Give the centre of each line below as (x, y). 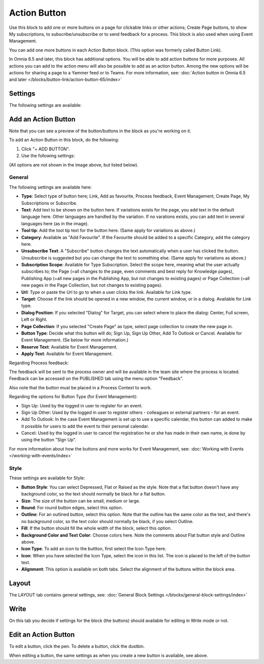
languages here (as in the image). (55, 223)
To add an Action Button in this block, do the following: (64, 140)
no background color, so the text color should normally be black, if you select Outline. (108, 521)
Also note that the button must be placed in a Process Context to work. (80, 387)
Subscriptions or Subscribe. (49, 203)
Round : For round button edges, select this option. (72, 507)
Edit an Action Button (42, 635)
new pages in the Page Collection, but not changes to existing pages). (92, 285)
